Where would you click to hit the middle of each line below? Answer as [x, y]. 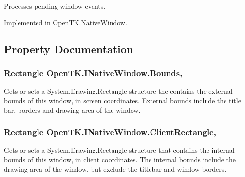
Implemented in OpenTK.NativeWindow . [66, 22]
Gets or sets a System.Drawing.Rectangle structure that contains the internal [119, 150]
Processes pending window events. [55, 6]
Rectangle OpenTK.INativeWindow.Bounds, [93, 72]
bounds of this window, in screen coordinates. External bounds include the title [122, 100]
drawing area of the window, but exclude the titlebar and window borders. [115, 169]
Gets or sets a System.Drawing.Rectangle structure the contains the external [118, 91]
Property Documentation [69, 49]
